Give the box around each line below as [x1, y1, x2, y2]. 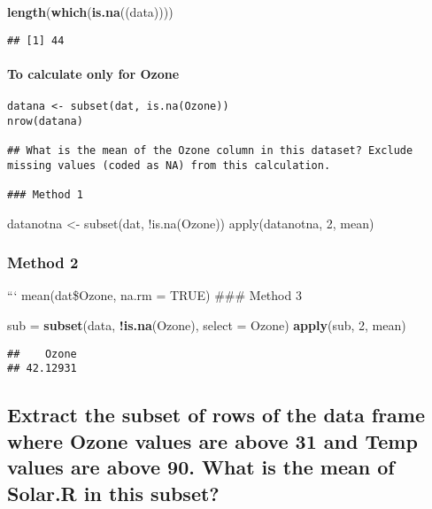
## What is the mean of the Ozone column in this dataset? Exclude [7, 144, 413, 158]
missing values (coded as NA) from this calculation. [7, 158, 331, 172]
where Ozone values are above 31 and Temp [7, 427, 418, 454]
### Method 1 [7, 188, 83, 201]
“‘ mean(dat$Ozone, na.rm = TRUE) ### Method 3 [7, 286, 302, 305]
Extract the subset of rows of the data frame [7, 401, 426, 428]
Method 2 [7, 251, 79, 274]
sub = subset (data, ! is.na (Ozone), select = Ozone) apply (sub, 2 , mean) [7, 316, 406, 335]
